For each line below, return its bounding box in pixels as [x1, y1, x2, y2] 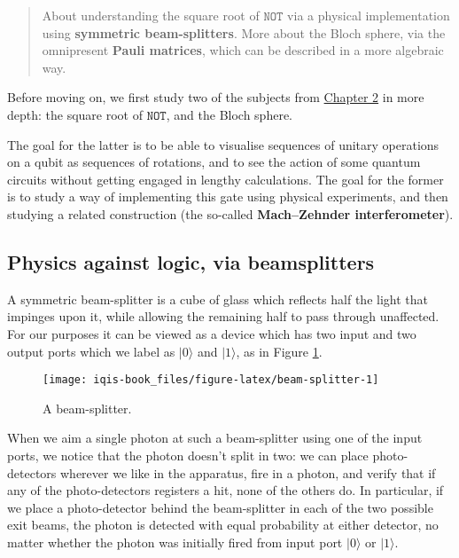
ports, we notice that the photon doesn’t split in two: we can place [7, 445, 369, 464]
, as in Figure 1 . [236, 342, 323, 360]
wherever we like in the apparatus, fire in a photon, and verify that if [59, 463, 436, 482]
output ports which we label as [7, 342, 175, 360]
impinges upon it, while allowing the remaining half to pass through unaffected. [7, 307, 440, 326]
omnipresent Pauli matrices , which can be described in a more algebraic [42, 41, 444, 59]
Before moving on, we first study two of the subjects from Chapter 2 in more [7, 88, 424, 106]
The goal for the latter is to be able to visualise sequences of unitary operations [7, 135, 440, 153]
